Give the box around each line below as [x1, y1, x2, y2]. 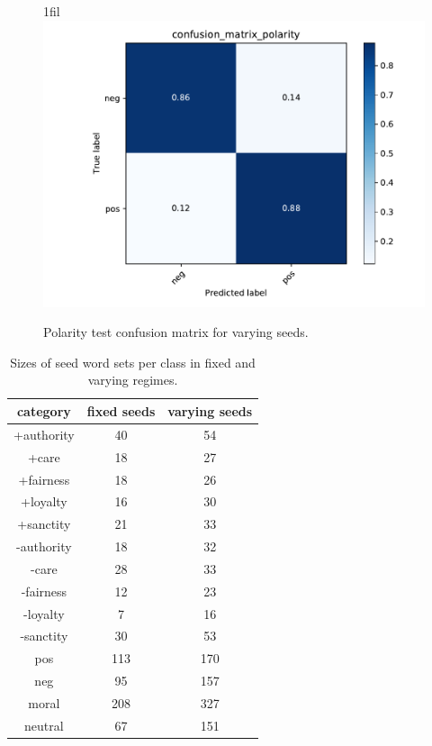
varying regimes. [87, 370, 178, 389]
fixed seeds [86, 401, 156, 420]
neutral [24, 715, 64, 734]
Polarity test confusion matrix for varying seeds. [43, 323, 309, 341]
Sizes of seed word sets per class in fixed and [10, 352, 256, 371]
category [16, 401, 71, 420]
